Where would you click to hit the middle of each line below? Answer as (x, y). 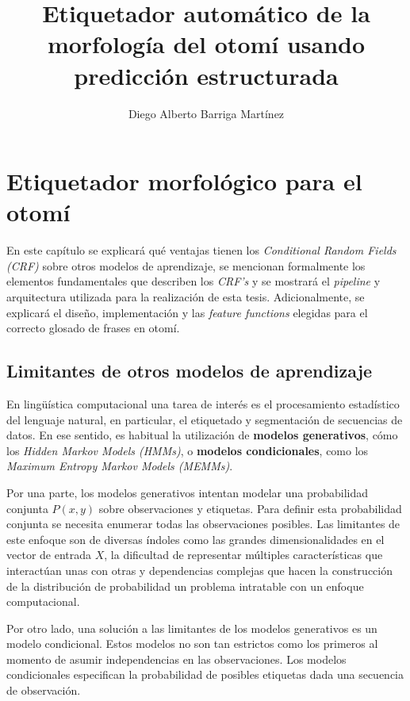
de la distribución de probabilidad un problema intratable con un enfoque (185, 586)
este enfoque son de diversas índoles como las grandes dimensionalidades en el (195, 539)
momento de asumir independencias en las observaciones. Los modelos (176, 659)
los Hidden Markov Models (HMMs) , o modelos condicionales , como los (188, 450)
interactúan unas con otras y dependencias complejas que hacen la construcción (199, 570)
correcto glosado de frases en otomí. (93, 328)
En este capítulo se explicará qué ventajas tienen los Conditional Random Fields (201, 250)
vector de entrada (49, 555)
